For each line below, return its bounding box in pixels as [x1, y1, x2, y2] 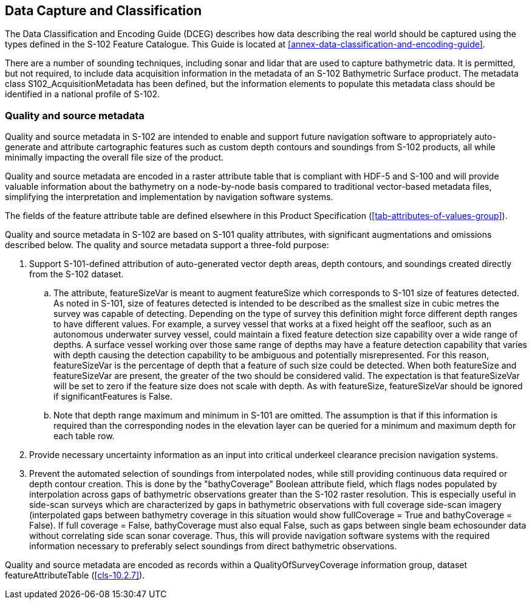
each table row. [53, 431, 115, 442]
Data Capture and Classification [5, 3, 202, 18]
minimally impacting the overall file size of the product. [5, 152, 224, 163]
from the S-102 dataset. [29, 269, 124, 280]
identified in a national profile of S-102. [5, 89, 160, 100]
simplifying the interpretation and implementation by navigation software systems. [5, 192, 333, 203]
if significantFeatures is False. [53, 391, 172, 402]
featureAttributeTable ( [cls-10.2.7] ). [5, 570, 145, 581]
